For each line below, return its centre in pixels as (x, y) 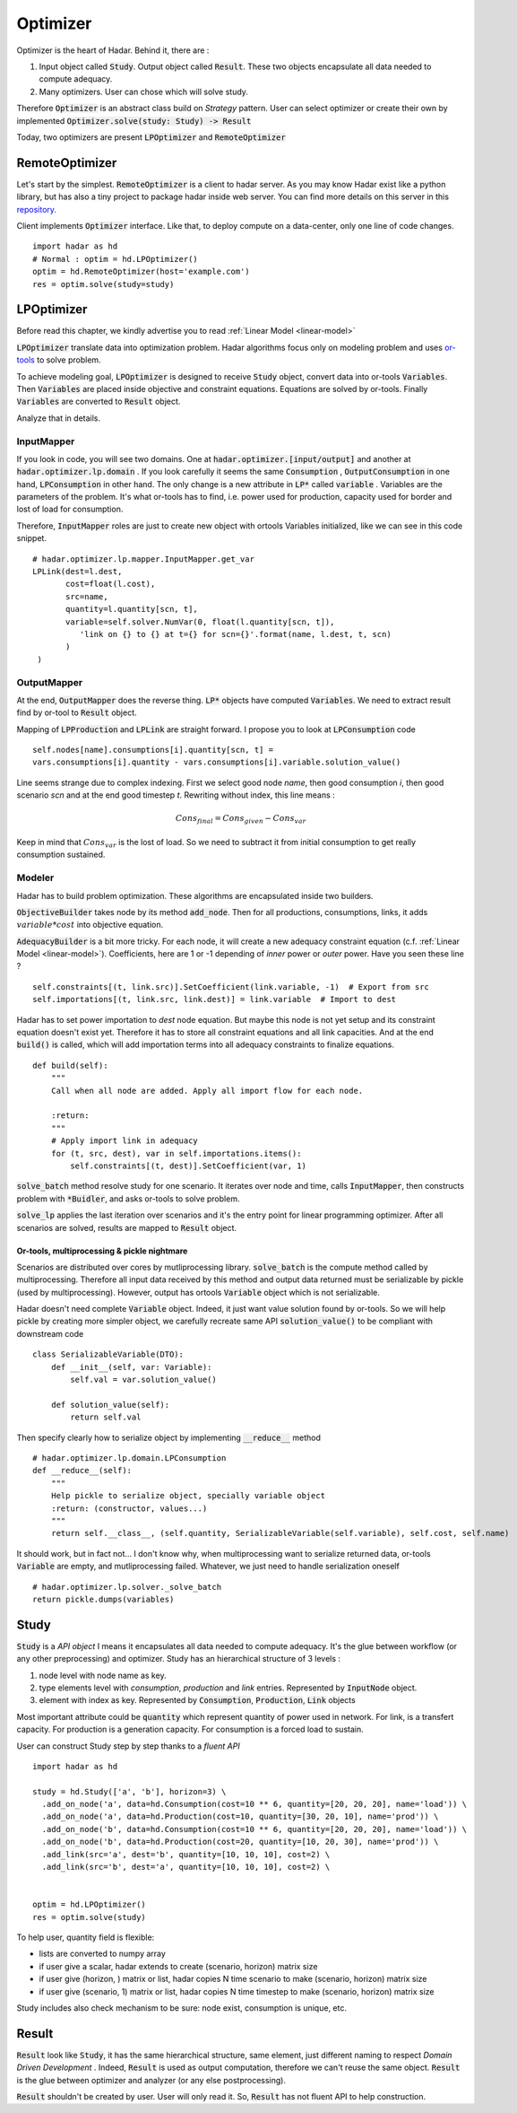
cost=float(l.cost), (111, 584)
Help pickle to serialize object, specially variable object (188, 1496)
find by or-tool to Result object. (77, 712)
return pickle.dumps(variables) (103, 1599)
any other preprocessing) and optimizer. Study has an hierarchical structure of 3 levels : (178, 1659)
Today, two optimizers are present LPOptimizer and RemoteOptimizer (151, 137)
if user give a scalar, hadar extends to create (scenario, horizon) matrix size (178, 1966)
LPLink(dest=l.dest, (78, 572)
